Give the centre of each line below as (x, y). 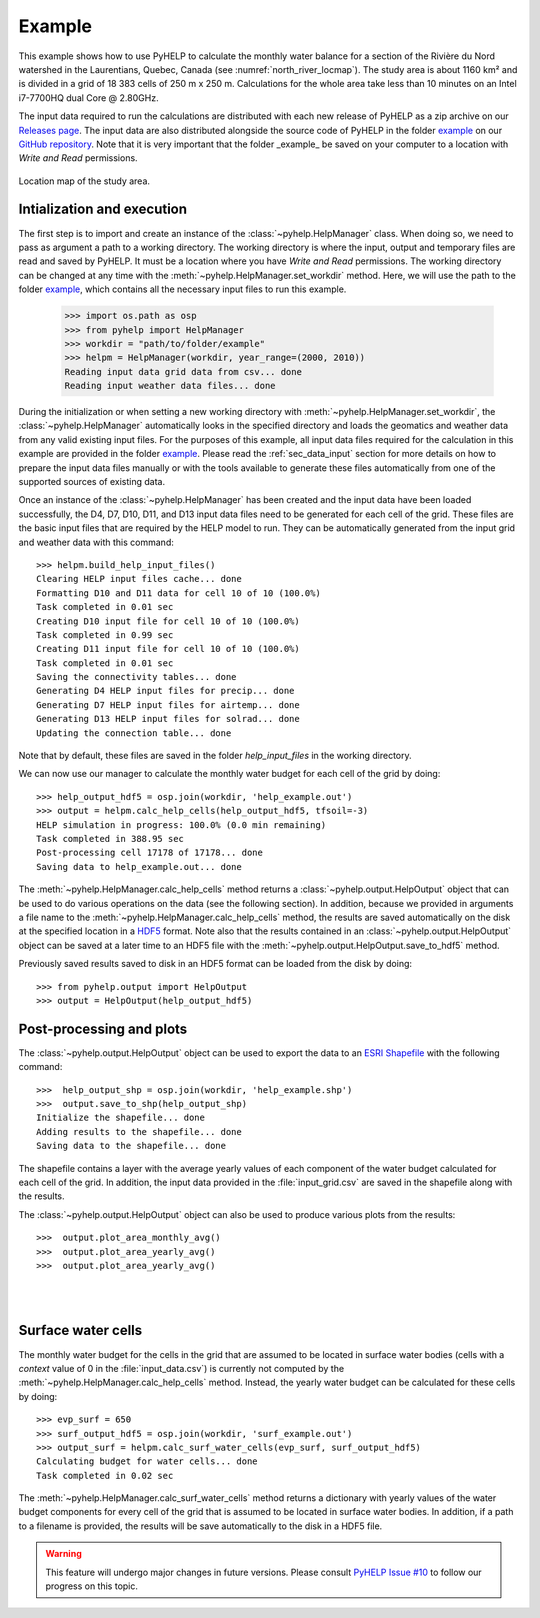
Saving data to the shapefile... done (131, 1146)
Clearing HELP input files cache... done (139, 579)
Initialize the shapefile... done (120, 1118)
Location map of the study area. (84, 181)
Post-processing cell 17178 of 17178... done (150, 853)
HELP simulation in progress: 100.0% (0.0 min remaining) (181, 824)
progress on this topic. (92, 1586)
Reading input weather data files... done (170, 386)
